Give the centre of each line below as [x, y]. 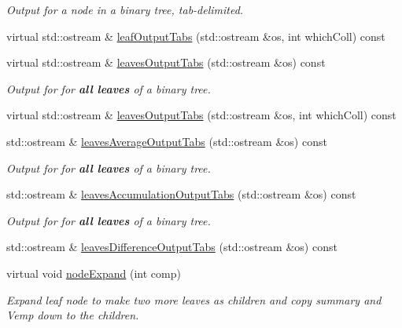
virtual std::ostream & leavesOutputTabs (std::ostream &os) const [166, 62]
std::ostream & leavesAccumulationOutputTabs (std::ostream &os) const [181, 194]
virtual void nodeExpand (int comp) [94, 273]
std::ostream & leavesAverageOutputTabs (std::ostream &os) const [167, 141]
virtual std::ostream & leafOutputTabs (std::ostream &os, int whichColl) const [196, 36]
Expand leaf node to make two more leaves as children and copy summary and [194, 299]
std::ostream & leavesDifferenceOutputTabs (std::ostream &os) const [172, 247]
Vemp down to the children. [73, 315]
